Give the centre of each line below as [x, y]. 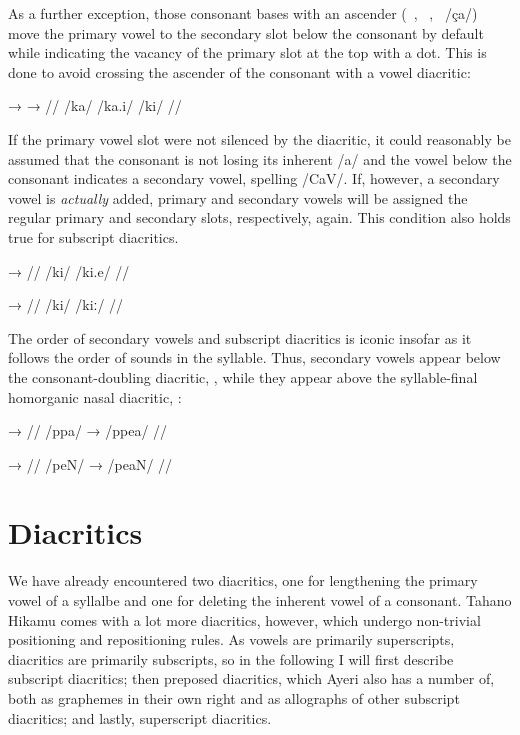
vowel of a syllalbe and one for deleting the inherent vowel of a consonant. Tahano [260, 600]
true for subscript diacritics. [93, 236]
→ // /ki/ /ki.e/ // [69, 270]
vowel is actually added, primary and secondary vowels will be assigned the [238, 197]
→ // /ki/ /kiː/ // [66, 304]
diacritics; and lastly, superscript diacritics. [140, 717]
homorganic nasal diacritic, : [95, 396]
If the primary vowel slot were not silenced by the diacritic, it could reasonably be [259, 138]
